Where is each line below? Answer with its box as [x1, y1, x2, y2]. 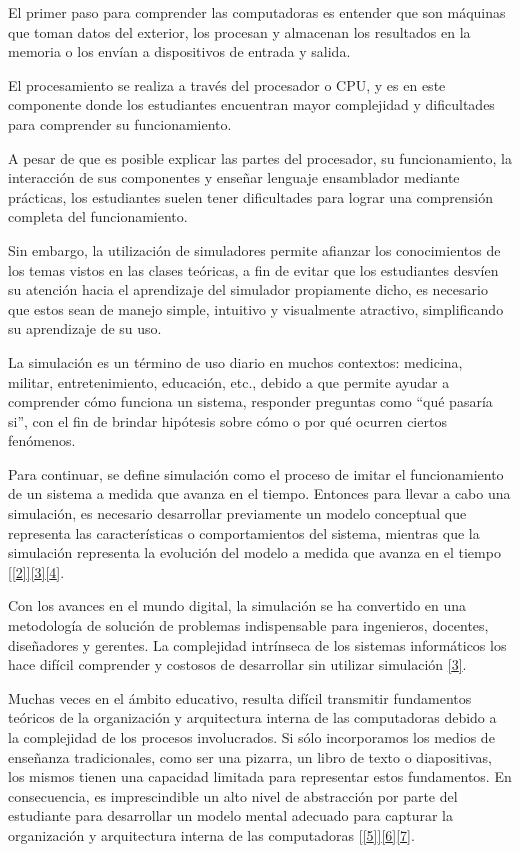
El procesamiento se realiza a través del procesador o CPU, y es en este [8, 74, 446, 95]
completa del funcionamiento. [8, 206, 188, 227]
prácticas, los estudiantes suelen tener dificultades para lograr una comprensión [8, 186, 493, 207]
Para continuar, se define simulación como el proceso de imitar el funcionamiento [8, 463, 504, 484]
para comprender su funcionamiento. [8, 113, 232, 134]
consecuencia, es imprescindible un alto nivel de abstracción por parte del [8, 785, 458, 806]
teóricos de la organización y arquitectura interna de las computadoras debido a [8, 707, 497, 728]
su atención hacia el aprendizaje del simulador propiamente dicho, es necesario [8, 279, 488, 300]
